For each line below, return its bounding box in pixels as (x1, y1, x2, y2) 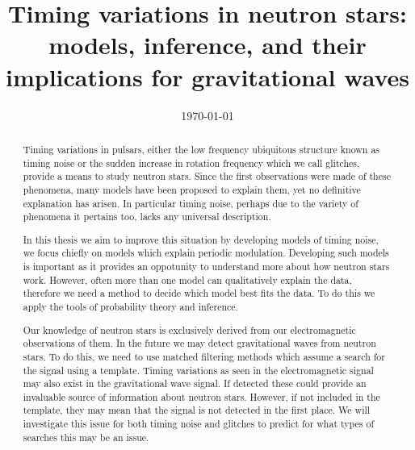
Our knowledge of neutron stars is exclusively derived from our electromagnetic (23, 323, 356, 336)
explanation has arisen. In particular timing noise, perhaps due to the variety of (23, 196, 358, 210)
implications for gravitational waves (6, 60, 409, 93)
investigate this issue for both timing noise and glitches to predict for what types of (23, 417, 375, 431)
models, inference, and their (48, 28, 367, 61)
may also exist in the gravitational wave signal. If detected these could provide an (23, 377, 367, 390)
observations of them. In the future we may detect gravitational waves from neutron (23, 336, 376, 350)
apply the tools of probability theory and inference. (23, 300, 238, 313)
